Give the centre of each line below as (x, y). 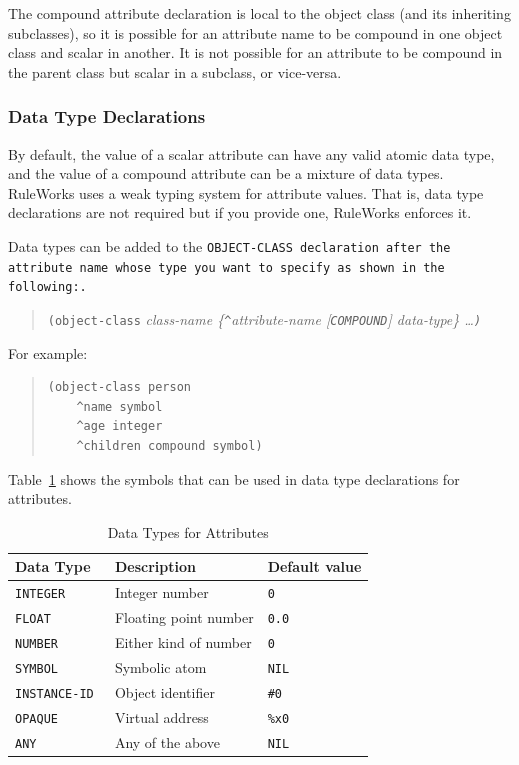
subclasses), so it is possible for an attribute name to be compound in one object (255, 32)
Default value (314, 566)
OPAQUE (36, 718)
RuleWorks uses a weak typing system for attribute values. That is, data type (246, 192)
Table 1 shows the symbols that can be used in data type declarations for (234, 478)
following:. (47, 287)
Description (155, 566)
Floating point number (184, 617)
